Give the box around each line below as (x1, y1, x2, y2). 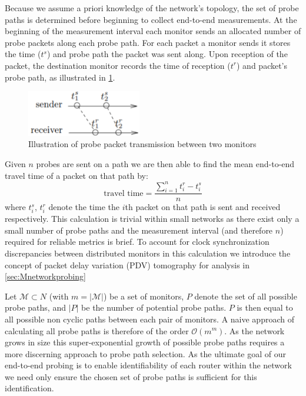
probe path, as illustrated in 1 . (5, 71, 115, 83)
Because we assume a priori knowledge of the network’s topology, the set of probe (5, 2, 299, 14)
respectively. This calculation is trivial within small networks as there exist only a (5, 212, 300, 225)
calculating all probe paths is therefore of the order (5, 324, 189, 337)
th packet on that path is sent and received (125, 201, 281, 213)
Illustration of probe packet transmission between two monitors (28, 138, 257, 150)
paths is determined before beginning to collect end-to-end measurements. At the (5, 13, 297, 25)
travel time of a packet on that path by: (5, 169, 148, 181)
